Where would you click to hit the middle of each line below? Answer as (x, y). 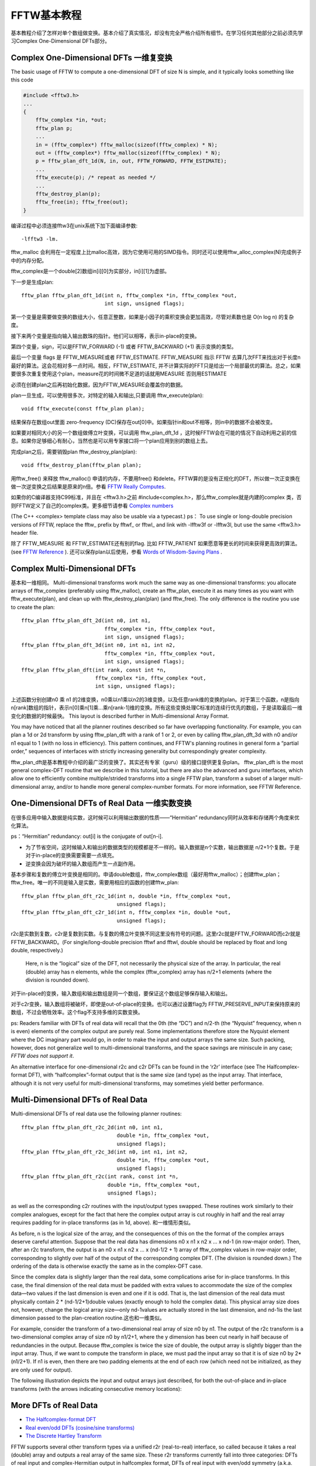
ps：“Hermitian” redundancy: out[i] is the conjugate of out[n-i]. (87, 836)
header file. (25, 533)
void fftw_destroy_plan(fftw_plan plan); (81, 465)
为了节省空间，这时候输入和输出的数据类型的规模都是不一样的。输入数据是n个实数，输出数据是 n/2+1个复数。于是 (163, 847)
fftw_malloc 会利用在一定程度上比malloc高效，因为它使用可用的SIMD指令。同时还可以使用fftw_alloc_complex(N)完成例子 (156, 252)
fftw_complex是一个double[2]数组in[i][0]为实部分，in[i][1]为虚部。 (90, 271)
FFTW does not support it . (42, 1056)
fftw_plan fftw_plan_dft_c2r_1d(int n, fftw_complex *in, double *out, (126, 912)
